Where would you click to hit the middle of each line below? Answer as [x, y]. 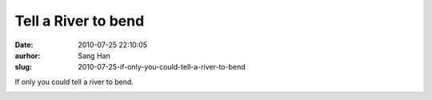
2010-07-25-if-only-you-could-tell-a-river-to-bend [162, 67]
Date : [24, 45]
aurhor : [28, 55]
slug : [23, 67]
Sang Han [94, 55]
